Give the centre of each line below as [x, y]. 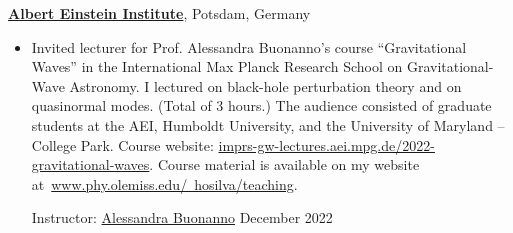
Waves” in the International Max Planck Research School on [217, 66]
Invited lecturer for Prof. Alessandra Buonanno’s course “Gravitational [249, 46]
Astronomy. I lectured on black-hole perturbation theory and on [265, 85]
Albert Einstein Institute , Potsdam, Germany [159, 13]
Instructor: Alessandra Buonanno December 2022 [182, 217]
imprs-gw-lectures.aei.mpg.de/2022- [326, 144]
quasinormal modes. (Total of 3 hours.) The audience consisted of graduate [261, 105]
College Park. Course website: [122, 144]
